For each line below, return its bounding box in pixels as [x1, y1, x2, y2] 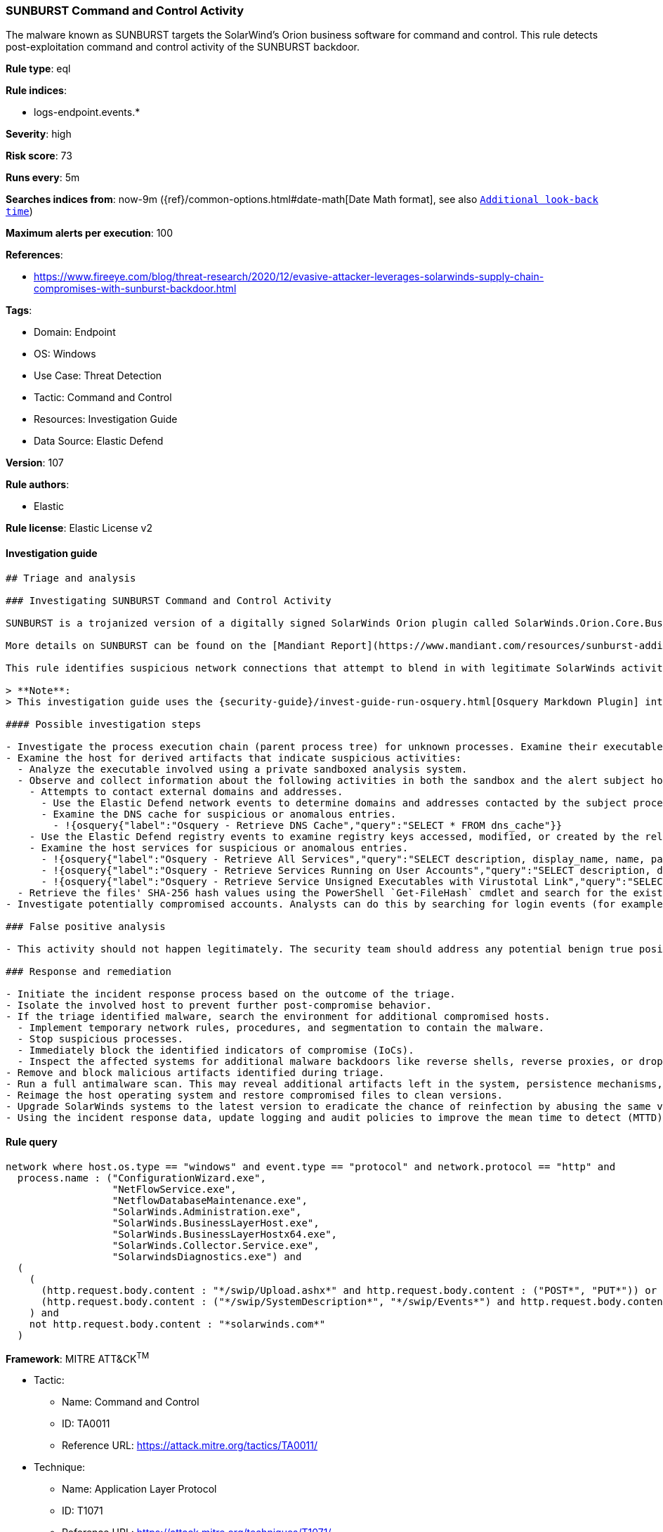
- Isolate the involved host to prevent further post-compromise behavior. [6, 999, 432, 1011]
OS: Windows [34, 348, 96, 360]
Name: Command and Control [62, 1396, 199, 1408]
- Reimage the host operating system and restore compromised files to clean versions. [6, 1089, 504, 1101]
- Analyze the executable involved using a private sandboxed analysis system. [17, 763, 468, 775]
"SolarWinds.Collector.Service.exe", [112, 1239, 320, 1251]
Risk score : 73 [6, 150, 72, 162]
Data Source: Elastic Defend [34, 435, 164, 447]
